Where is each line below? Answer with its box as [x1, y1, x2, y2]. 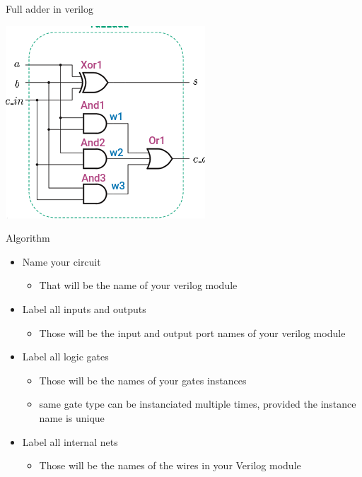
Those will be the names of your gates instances [39, 372, 247, 387]
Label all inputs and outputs [22, 301, 146, 316]
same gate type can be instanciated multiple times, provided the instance [39, 396, 356, 411]
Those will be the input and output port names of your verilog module [39, 325, 346, 340]
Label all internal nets [22, 434, 118, 449]
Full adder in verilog [6, 1, 93, 16]
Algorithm [6, 230, 50, 245]
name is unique [39, 410, 105, 425]
